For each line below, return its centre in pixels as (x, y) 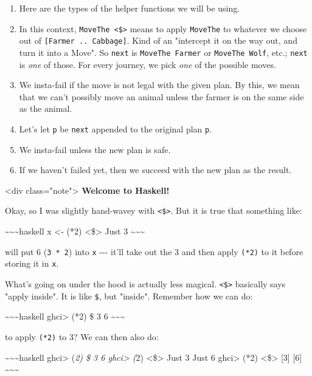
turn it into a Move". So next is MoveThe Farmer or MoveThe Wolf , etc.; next (163, 52)
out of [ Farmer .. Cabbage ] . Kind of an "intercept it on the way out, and (158, 40)
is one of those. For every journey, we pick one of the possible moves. (147, 64)
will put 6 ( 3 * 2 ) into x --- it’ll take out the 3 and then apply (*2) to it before (154, 251)
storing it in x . (32, 263)
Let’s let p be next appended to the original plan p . (116, 128)
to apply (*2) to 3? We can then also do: (82, 336)
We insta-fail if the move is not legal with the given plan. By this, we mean (159, 85)
